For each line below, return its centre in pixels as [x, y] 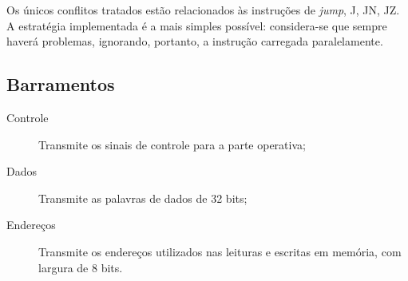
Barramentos [61, 84]
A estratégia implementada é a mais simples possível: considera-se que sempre [197, 25]
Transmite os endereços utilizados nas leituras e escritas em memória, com [220, 251]
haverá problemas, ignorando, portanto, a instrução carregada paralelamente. [195, 41]
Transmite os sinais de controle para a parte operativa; [172, 144]
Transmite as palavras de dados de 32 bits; [143, 198]
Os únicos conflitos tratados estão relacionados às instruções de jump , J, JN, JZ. [203, 10]
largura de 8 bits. [81, 267]
